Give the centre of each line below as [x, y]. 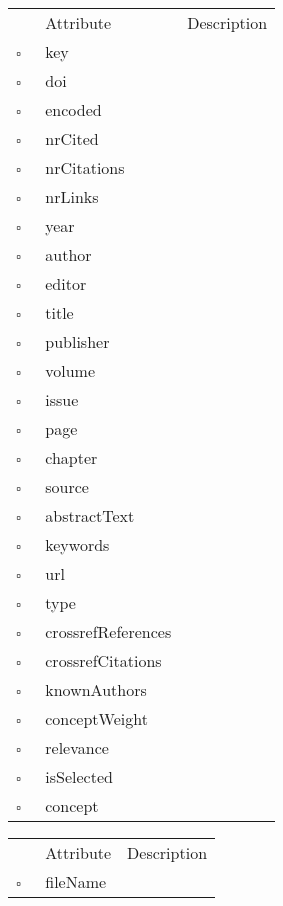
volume [70, 370]
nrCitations [85, 167]
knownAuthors [96, 689]
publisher [77, 341]
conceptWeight [96, 718]
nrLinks [72, 196]
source [67, 486]
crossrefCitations [103, 660]
